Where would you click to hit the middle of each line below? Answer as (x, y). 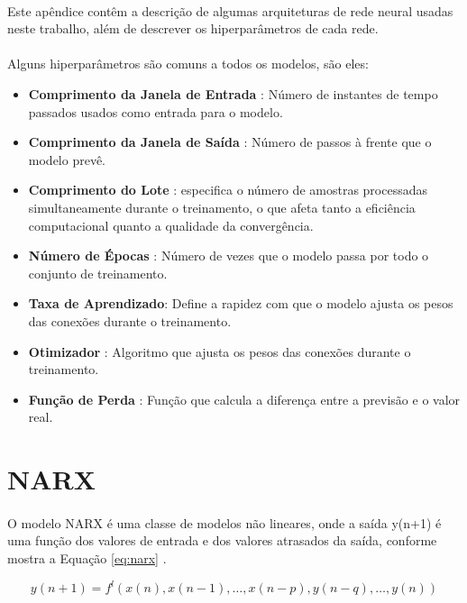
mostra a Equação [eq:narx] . (87, 558)
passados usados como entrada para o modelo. (156, 111)
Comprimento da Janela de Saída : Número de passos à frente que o (230, 142)
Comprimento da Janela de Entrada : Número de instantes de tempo (233, 93)
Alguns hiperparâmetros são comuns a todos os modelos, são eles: (188, 64)
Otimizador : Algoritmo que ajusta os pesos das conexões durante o (220, 351)
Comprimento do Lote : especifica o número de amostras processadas (228, 190)
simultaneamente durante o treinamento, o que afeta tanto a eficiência (222, 207)
